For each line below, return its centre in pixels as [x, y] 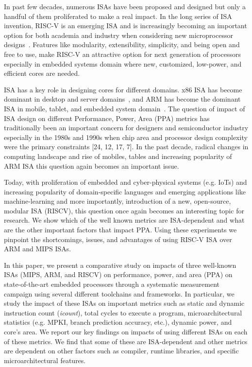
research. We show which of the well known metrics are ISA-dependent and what [124, 220]
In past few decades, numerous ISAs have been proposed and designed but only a [125, 6]
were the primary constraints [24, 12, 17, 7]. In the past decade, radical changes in [126, 147]
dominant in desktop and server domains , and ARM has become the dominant [122, 99]
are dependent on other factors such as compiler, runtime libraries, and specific [121, 351]
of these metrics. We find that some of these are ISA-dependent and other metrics [126, 341]
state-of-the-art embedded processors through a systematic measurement [112, 284]
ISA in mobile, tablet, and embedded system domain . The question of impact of [125, 108]
